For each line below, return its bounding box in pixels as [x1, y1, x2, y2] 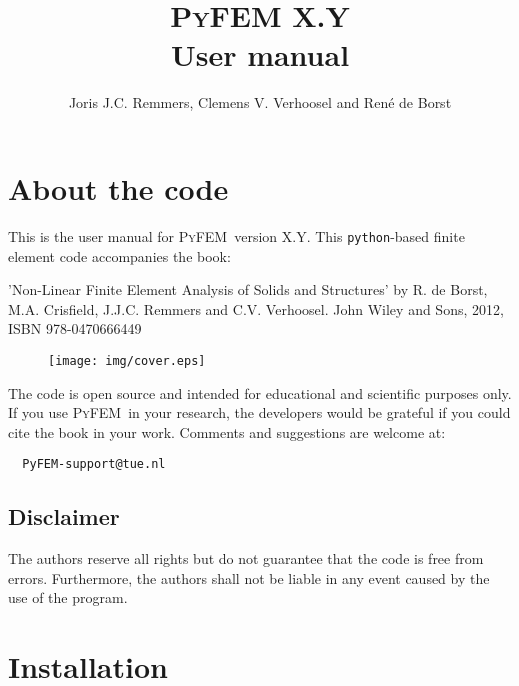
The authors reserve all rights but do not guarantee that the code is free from [8, 548, 484, 569]
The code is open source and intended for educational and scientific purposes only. [8, 382, 512, 403]
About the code [8, 167, 229, 208]
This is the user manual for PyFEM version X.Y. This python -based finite [8, 225, 465, 246]
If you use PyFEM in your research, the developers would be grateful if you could [8, 402, 511, 423]
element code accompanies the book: [8, 245, 231, 266]
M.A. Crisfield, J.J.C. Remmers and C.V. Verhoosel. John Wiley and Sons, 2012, [8, 298, 504, 319]
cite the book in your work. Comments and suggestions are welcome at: [8, 421, 446, 442]
